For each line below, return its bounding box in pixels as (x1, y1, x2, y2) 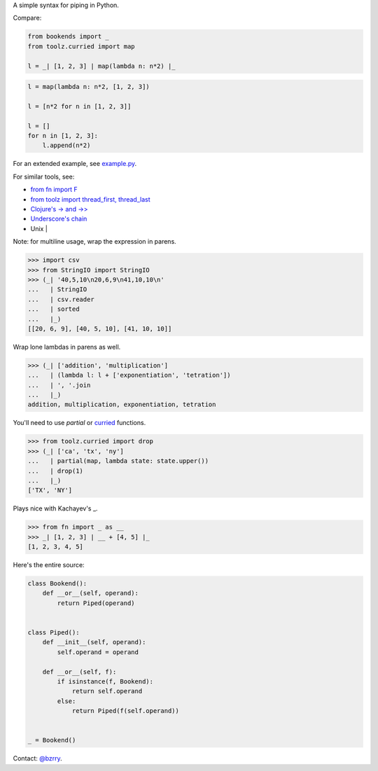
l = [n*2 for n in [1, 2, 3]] (27, 102, 132, 110)
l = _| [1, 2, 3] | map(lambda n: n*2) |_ (27, 62, 176, 70)
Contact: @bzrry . (13, 754, 62, 763)
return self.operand (71, 687, 143, 695)
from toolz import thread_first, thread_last (30, 195, 150, 203)
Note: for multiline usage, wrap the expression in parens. (13, 237, 176, 246)
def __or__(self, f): (42, 667, 117, 676)
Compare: (13, 14, 42, 22)
